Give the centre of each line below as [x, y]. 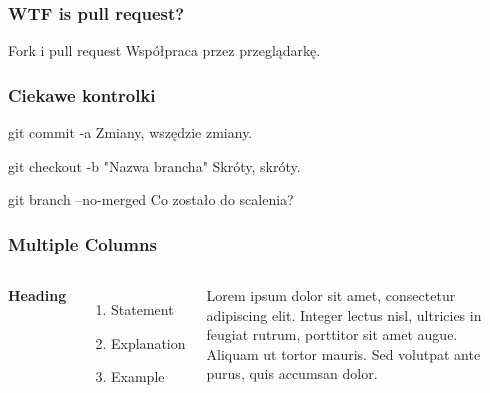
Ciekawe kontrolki [82, 94]
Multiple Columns [82, 243]
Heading [37, 295]
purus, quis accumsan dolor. [292, 373]
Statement [142, 309]
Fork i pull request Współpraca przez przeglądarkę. [164, 50]
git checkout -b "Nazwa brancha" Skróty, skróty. [154, 165]
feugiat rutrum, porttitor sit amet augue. [332, 334]
